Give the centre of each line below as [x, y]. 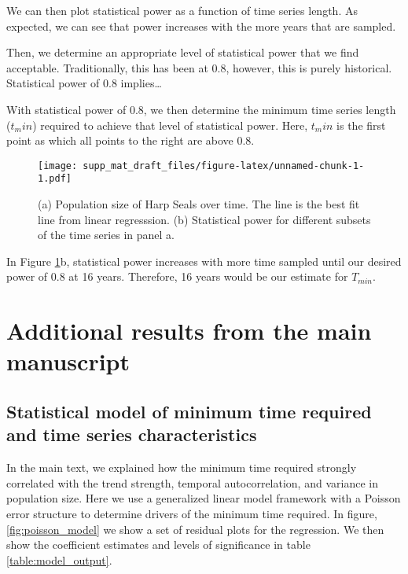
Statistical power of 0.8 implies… [84, 83]
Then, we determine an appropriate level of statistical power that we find [183, 52]
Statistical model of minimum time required [189, 411]
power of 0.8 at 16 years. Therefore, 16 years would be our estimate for [177, 276]
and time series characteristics [132, 434]
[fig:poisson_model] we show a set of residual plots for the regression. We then [195, 529]
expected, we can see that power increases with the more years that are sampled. [201, 26]
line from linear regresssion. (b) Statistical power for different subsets [204, 219]
